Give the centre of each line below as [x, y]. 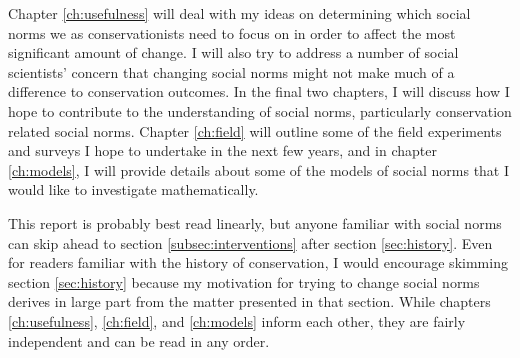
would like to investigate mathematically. [133, 189]
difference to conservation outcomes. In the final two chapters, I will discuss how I [259, 91]
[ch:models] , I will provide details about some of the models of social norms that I [259, 169]
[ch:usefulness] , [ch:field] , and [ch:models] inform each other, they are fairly [237, 320]
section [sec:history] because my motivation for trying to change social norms [244, 281]
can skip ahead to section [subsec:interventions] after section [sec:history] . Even [250, 242]
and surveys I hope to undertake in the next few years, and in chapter [222, 150]
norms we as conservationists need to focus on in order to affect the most [232, 32]
